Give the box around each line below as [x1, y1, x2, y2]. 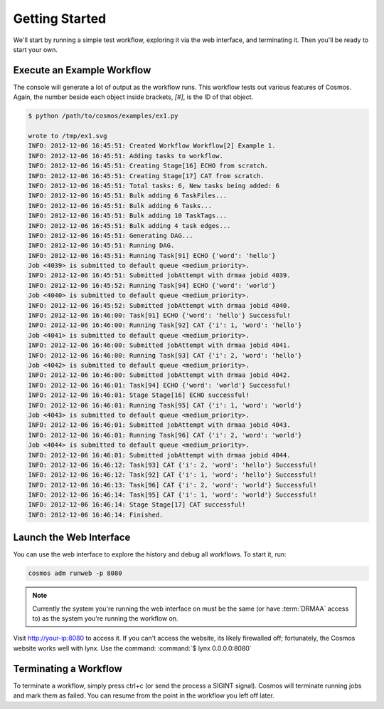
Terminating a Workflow [13, 663, 122, 675]
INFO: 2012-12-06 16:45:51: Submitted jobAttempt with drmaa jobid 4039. [28, 271, 291, 279]
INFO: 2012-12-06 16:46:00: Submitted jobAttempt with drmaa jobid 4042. [28, 371, 291, 379]
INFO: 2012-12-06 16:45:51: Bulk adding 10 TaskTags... [28, 212, 228, 220]
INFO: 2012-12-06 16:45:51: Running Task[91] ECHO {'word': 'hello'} [28, 252, 276, 259]
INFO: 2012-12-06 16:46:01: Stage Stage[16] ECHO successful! [28, 391, 250, 399]
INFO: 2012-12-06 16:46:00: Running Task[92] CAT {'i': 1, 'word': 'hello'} [28, 321, 302, 329]
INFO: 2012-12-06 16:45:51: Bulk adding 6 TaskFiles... [28, 192, 228, 200]
